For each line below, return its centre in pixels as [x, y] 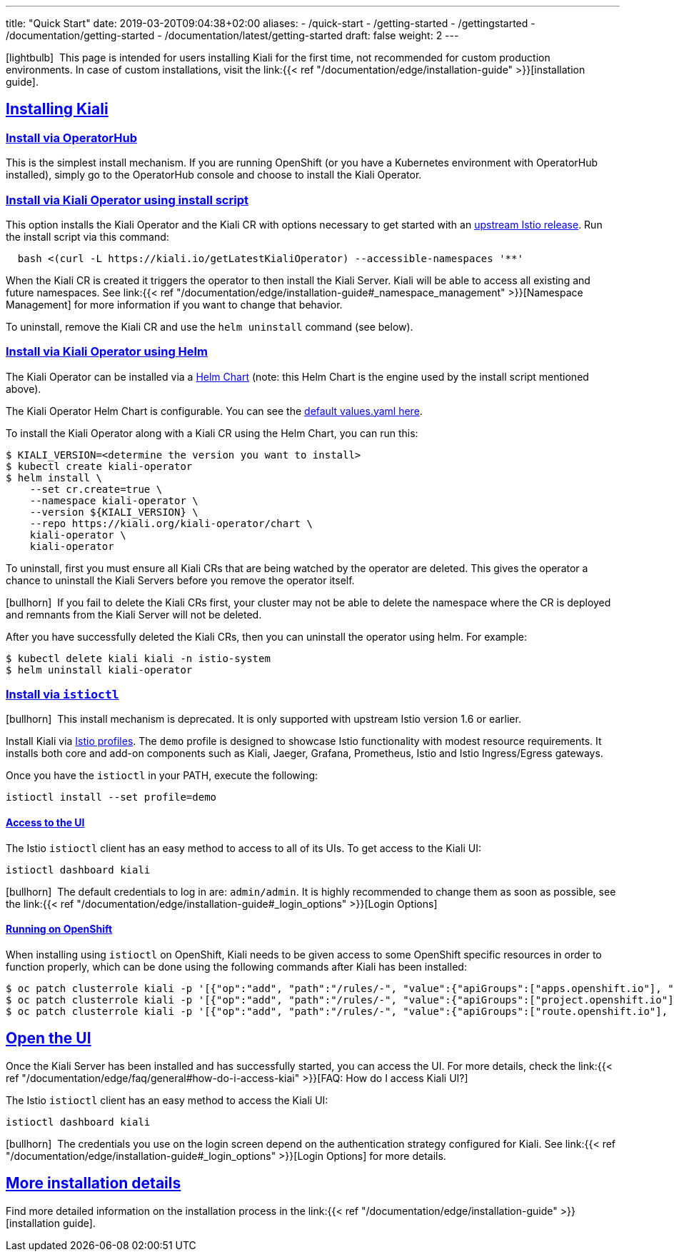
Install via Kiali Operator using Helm [107, 352]
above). [24, 389]
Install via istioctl [62, 695]
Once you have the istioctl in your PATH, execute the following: [162, 776]
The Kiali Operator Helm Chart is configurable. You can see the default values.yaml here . [214, 411]
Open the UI [49, 1038]
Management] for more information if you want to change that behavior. [174, 304]
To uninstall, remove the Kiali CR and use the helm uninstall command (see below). [210, 326]
